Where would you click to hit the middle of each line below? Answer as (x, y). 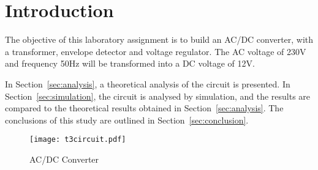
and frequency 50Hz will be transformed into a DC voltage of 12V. (130, 63)
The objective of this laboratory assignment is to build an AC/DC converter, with (159, 39)
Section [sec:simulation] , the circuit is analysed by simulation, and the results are (158, 96)
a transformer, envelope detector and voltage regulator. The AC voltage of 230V (156, 51)
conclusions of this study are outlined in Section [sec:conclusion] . (127, 120)
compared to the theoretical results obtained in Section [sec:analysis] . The (144, 108)
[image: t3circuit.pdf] (78, 140)
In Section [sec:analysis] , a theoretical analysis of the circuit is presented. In (148, 83)
